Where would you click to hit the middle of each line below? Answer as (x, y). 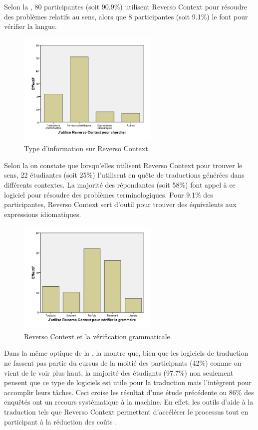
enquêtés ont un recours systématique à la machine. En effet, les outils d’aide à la (129, 402)
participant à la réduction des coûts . (61, 421)
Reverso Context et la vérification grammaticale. (98, 336)
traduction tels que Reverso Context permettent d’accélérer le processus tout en (126, 412)
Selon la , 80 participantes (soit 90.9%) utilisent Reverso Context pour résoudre (126, 6)
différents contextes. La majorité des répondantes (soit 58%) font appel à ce (120, 185)
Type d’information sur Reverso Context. (87, 148)
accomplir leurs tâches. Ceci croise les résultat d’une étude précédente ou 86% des (129, 392)
